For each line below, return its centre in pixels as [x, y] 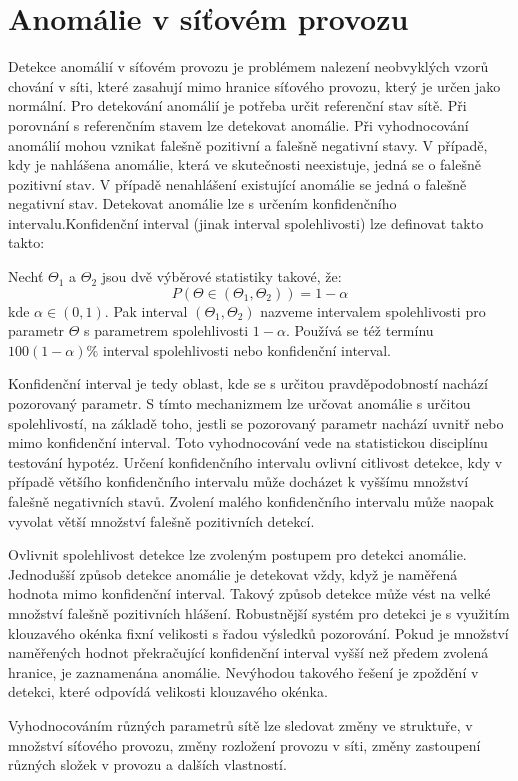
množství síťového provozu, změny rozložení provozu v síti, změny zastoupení [244, 744]
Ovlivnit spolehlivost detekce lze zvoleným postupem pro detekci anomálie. [237, 554]
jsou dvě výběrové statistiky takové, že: [221, 276]
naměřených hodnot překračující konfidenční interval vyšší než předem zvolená [248, 652]
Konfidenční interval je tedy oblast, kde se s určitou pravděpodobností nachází [248, 383]
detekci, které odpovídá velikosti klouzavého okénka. [168, 691]
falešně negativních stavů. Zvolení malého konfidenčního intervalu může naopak [251, 501]
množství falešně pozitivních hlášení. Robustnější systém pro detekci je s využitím [259, 612]
